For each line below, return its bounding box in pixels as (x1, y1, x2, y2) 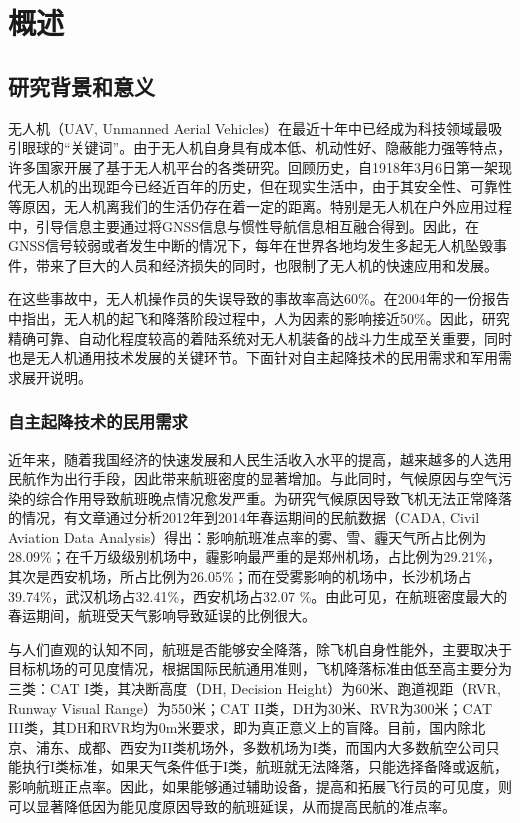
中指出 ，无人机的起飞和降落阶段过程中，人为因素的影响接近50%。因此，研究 (8, 307, 510, 328)
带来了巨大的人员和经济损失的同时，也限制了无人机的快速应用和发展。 (35, 254, 498, 275)
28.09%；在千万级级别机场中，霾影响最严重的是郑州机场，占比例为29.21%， (8, 546, 502, 567)
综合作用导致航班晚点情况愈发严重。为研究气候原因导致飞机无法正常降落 (35, 487, 512, 508)
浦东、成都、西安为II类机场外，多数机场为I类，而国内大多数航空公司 (35, 736, 486, 757)
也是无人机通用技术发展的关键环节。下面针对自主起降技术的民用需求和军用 (8, 347, 498, 368)
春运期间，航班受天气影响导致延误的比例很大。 (8, 605, 316, 626)
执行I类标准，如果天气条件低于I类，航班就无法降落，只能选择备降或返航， (21, 756, 509, 777)
